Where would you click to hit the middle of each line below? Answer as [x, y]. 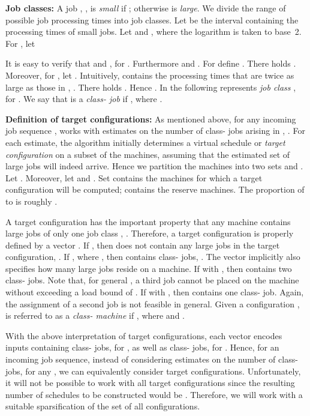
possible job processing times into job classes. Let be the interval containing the [152, 20]
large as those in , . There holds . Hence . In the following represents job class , [151, 87]
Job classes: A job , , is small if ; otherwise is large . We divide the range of [146, 8]
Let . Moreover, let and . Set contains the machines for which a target [134, 177]
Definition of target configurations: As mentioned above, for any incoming [151, 119]
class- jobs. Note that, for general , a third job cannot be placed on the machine [152, 280]
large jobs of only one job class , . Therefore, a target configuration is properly [150, 233]
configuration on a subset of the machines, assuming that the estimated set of [148, 154]
